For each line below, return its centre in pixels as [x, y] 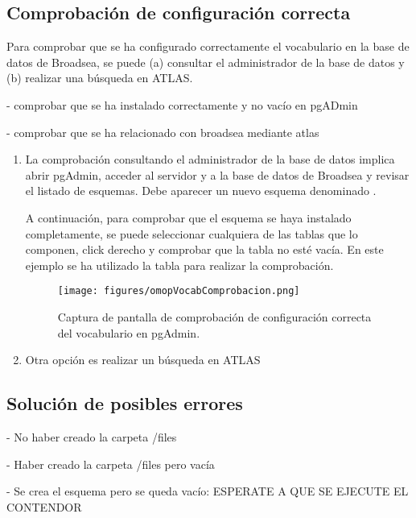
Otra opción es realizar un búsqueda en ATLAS [143, 360]
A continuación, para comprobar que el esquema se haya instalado [188, 217]
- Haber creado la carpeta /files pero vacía [111, 464]
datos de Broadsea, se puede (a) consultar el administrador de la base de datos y [206, 62]
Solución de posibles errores [125, 403]
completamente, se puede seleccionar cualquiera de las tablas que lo [192, 233]
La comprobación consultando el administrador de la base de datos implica [210, 159]
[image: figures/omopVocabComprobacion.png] [179, 291]
